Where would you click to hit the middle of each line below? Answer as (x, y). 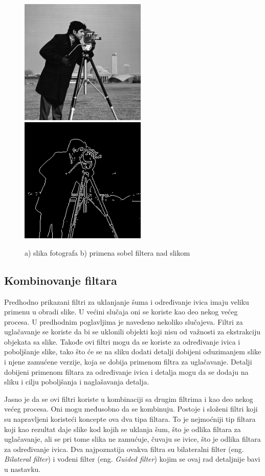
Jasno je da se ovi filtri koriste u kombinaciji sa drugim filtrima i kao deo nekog (129, 399)
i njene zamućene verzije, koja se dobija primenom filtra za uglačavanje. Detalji (128, 362)
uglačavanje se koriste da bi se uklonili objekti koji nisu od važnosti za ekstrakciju (132, 332)
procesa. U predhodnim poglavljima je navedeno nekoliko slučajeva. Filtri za (124, 321)
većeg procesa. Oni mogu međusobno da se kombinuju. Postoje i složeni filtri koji (131, 409)
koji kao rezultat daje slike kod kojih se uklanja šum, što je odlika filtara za (123, 429)
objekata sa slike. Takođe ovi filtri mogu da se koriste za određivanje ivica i (122, 341)
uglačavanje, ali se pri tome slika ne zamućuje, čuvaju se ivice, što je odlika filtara (132, 439)
